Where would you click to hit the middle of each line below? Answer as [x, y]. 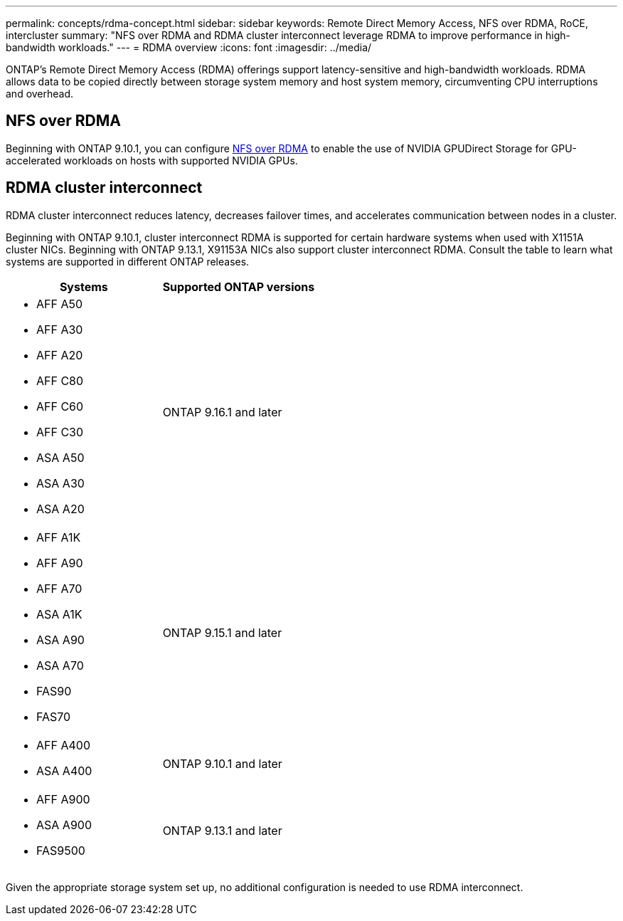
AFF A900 [63, 799]
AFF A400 [63, 745]
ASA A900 [64, 825]
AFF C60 [60, 406]
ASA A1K [59, 614]
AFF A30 [60, 329]
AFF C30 [60, 432]
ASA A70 [60, 665]
